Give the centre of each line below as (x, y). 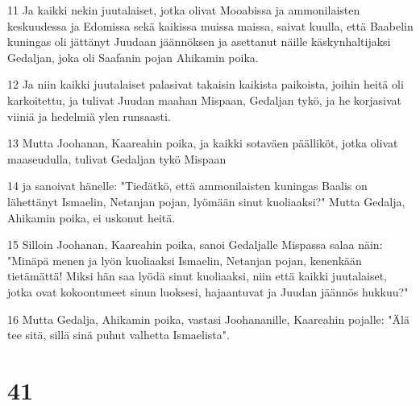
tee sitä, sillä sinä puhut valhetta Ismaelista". (119, 335)
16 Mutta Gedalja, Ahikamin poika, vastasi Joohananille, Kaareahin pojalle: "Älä (208, 319)
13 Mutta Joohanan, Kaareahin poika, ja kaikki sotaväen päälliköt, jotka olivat (203, 143)
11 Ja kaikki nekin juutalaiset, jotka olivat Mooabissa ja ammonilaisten (184, 10)
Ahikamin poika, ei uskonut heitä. (91, 217)
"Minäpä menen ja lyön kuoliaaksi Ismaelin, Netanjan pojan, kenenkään (185, 260)
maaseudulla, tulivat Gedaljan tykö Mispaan (117, 158)
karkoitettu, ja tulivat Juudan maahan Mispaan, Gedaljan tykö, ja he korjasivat (205, 99)
